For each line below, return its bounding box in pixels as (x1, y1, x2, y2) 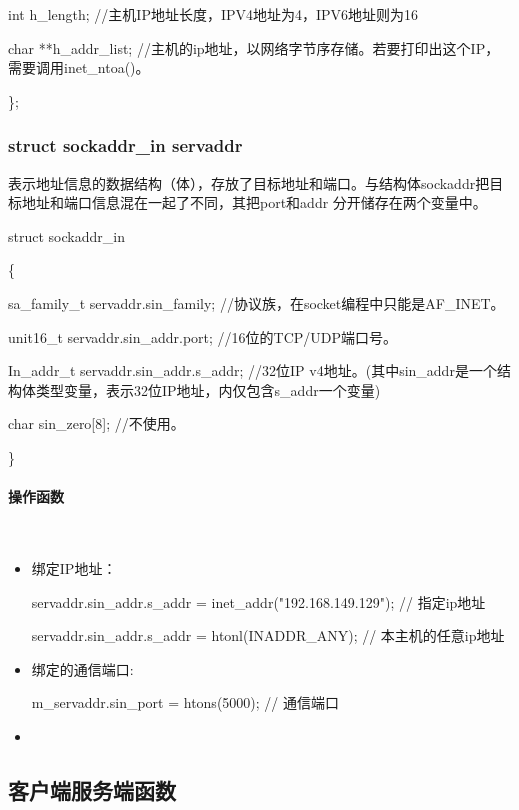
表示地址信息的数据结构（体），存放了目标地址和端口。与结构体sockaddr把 (8, 172, 490, 193)
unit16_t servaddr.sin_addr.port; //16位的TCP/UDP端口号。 (8, 326, 398, 347)
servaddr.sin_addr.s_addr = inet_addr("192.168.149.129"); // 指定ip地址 (31, 591, 486, 612)
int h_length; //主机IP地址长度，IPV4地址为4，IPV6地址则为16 (8, 4, 419, 24)
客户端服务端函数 (8, 774, 176, 805)
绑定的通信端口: (31, 658, 134, 679)
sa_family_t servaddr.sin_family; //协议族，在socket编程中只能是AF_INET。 (8, 292, 505, 313)
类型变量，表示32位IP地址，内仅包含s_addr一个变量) (35, 379, 381, 400)
